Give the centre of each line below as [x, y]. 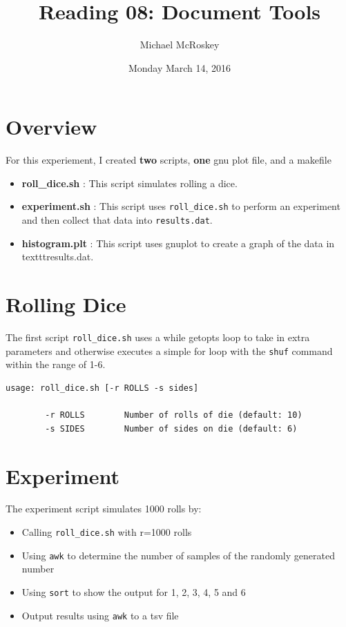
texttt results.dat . [58, 257]
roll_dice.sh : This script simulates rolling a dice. [129, 183]
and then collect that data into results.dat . [117, 220]
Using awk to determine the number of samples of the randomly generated [178, 555]
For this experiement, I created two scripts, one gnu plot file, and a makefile [169, 160]
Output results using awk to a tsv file [100, 615]
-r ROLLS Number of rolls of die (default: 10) [174, 415]
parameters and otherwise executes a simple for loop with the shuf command [169, 350]
